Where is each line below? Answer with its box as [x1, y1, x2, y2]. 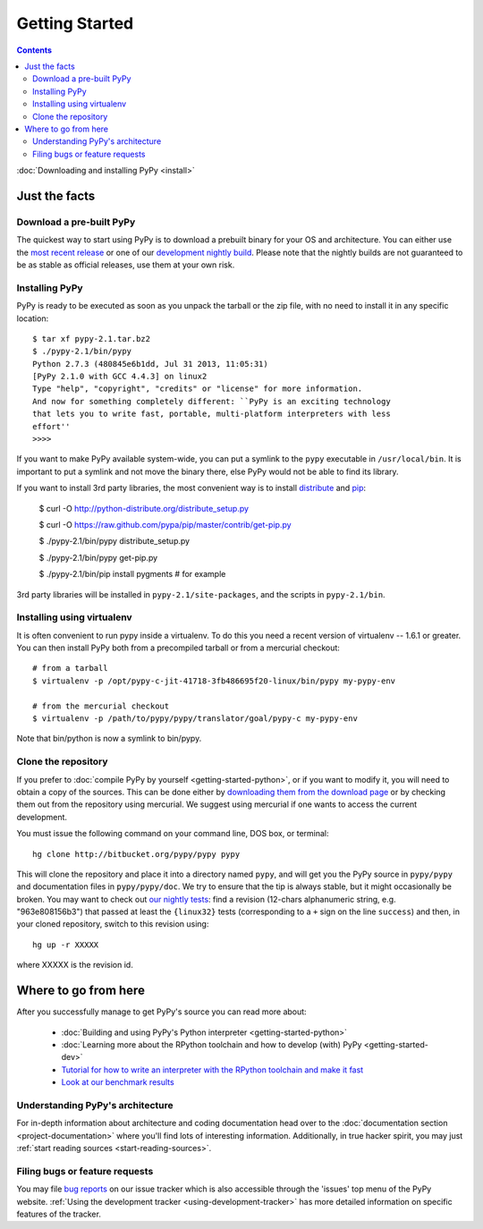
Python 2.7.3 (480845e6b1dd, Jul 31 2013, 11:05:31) [32, 359, 268, 369]
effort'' [32, 421, 71, 431]
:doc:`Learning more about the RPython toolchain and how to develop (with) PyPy [61, 1038, 362, 1050]
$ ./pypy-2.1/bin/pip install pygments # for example [38, 569, 226, 580]
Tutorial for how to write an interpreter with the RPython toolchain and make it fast [61, 1064, 364, 1075]
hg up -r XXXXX [32, 939, 99, 950]
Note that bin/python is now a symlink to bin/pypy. [16, 733, 202, 744]
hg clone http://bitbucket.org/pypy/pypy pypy [32, 849, 241, 859]
